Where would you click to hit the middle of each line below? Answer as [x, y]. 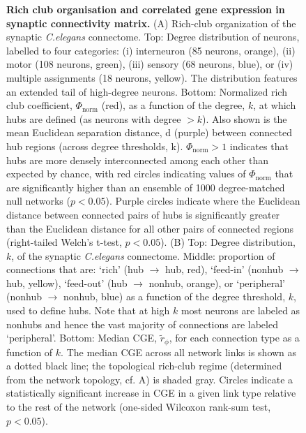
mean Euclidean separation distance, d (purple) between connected [149, 132]
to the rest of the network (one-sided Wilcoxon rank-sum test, [139, 407]
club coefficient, [39, 105]
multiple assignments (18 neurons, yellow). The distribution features [152, 77]
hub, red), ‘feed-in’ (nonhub [224, 269]
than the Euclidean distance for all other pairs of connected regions [150, 228]
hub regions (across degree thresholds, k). [95, 146]
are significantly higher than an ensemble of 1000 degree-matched [146, 187]
